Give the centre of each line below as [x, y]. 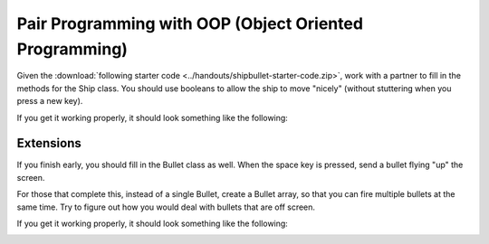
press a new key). [50, 101]
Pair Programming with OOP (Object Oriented [190, 23]
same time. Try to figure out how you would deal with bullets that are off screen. [166, 207]
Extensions [49, 143]
